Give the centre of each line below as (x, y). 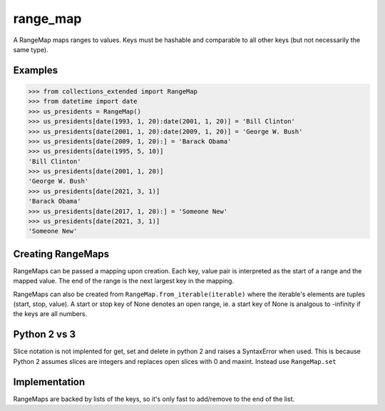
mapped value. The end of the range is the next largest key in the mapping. (124, 281)
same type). (31, 49)
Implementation (49, 382)
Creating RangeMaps (61, 254)
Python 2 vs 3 (45, 334)
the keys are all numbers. (50, 314)
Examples (36, 70)
